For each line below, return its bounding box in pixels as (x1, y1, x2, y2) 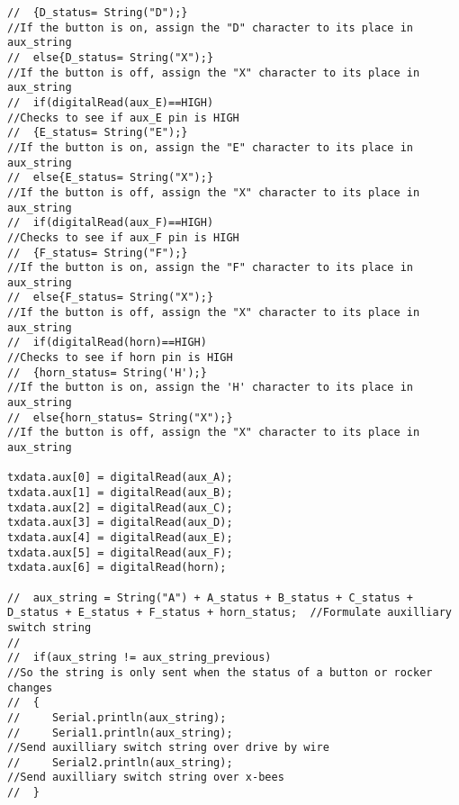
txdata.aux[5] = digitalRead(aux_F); (7, 546, 233, 559)
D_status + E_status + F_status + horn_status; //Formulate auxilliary (7, 606, 452, 620)
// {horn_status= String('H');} (7, 366, 207, 379)
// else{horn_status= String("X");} (7, 411, 233, 424)
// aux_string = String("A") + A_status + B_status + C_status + (7, 591, 414, 604)
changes (7, 681, 53, 694)
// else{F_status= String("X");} (7, 291, 214, 304)
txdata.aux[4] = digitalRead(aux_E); (7, 530, 233, 544)
